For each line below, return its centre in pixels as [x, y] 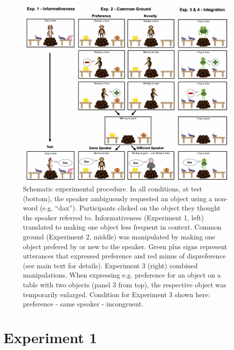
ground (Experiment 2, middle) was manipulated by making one [119, 236]
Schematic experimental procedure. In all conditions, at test [113, 189]
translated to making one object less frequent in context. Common [122, 227]
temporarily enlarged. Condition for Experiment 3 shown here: [117, 294]
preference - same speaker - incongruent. [83, 304]
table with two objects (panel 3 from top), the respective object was [125, 284]
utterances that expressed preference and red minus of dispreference [124, 256]
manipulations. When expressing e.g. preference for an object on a [122, 275]
